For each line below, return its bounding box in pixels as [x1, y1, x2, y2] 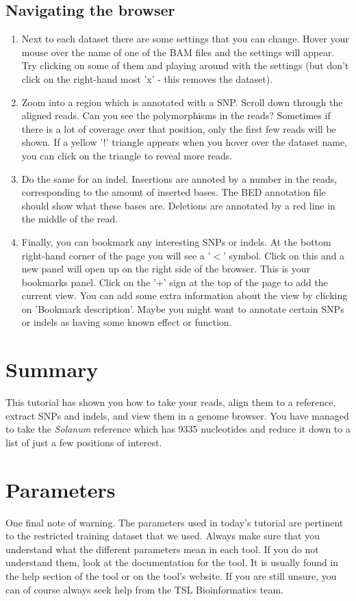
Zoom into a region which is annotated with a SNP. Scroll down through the [21, 94, 343, 109]
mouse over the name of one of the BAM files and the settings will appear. [21, 44, 335, 59]
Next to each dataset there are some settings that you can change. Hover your [21, 31, 349, 46]
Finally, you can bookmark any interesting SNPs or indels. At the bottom [21, 234, 331, 248]
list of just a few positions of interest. [5, 435, 162, 449]
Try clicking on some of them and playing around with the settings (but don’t [21, 58, 349, 73]
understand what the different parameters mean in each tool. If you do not [5, 541, 319, 556]
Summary [5, 355, 99, 383]
